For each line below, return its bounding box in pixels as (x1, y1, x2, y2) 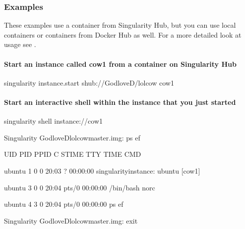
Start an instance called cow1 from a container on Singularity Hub (4, 58, 237, 69)
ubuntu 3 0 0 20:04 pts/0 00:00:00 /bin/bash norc (4, 182, 155, 192)
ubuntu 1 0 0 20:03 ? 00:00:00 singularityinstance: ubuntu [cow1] (4, 165, 200, 176)
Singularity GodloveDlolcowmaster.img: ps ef (4, 132, 140, 142)
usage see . (4, 39, 36, 49)
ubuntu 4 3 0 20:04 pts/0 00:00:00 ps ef (4, 199, 123, 209)
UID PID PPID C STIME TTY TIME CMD (4, 149, 141, 159)
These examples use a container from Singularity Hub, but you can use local (4, 20, 236, 30)
